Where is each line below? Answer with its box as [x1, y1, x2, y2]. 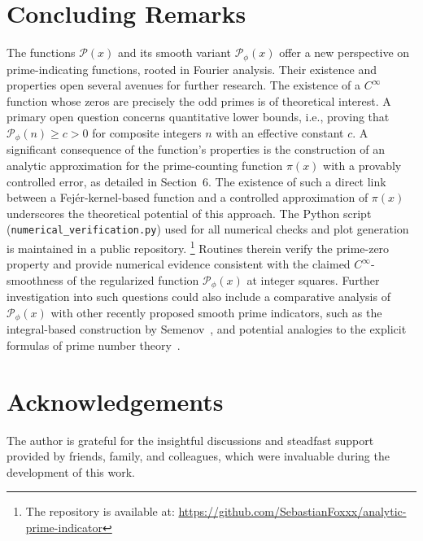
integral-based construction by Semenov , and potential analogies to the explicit [7, 321, 407, 338]
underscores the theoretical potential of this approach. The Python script [7, 204, 372, 221]
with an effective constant [216, 124, 344, 141]
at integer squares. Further [246, 271, 380, 288]
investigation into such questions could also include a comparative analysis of [7, 288, 390, 305]
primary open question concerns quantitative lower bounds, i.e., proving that [7, 108, 390, 125]
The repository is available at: [25, 503, 175, 520]
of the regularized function [67, 271, 199, 288]
